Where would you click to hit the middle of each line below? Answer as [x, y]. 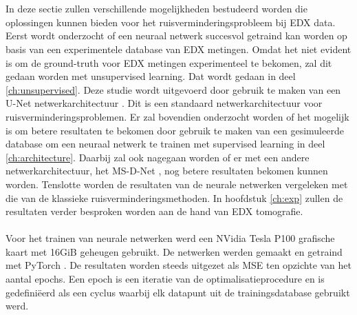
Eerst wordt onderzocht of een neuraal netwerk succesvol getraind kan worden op [176, 35]
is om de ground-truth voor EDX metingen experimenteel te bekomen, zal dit [169, 62]
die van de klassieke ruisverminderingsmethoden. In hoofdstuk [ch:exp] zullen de [174, 197]
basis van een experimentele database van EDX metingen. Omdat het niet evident [178, 49]
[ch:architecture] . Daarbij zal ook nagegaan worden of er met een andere [158, 157]
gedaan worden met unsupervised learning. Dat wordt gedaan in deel [151, 76]
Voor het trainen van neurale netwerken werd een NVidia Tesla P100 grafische [170, 238]
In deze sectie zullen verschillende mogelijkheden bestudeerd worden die [156, 9]
